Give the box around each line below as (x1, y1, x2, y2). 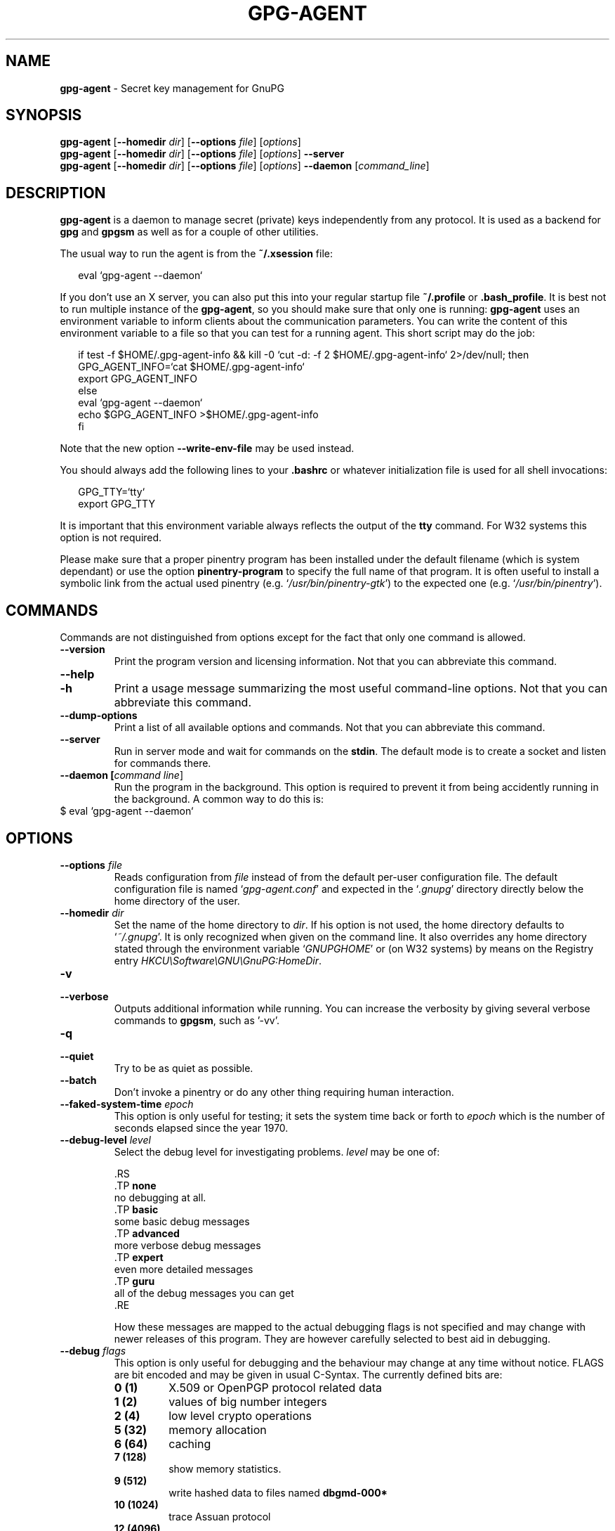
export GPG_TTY (78, 498, 155, 510)
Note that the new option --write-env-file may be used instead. (60, 442, 355, 455)
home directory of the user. (114, 894, 240, 907)
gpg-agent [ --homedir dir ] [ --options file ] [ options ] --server (60, 148, 345, 160)
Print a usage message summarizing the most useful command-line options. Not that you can (114, 681, 608, 696)
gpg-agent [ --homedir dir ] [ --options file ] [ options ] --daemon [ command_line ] (60, 160, 430, 172)
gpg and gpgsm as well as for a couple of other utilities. (60, 226, 319, 238)
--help (60, 667, 95, 682)
